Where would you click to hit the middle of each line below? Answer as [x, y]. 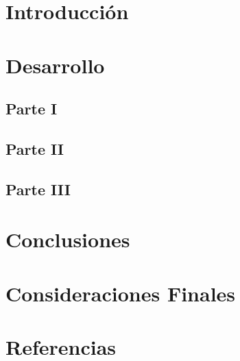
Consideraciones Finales [121, 293]
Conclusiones [68, 239]
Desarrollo [55, 65]
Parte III [38, 189]
